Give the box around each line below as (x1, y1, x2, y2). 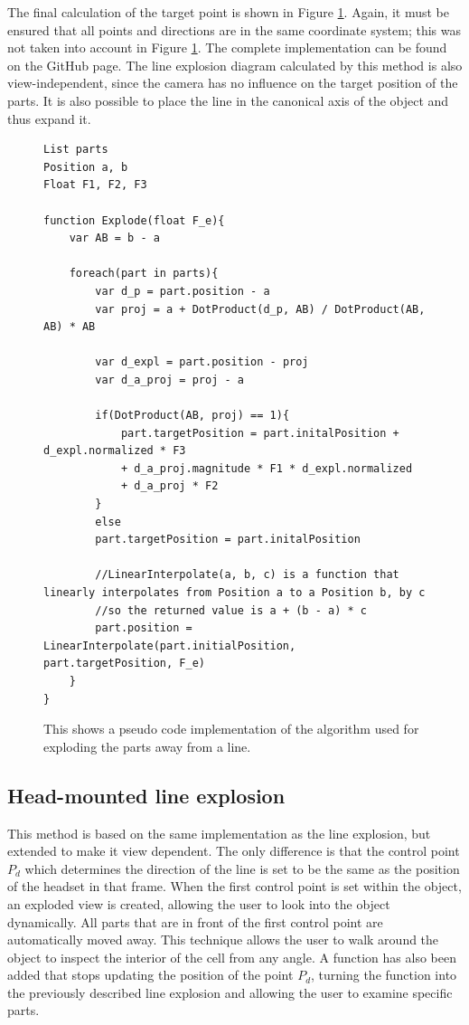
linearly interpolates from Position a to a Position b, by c (43, 586, 426, 599)
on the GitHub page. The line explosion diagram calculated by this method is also (7, 55, 463, 74)
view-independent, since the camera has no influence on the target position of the (7, 73, 458, 92)
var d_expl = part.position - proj (95, 356, 309, 369)
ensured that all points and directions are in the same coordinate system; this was (7, 20, 462, 39)
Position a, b (43, 160, 128, 174)
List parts (43, 143, 108, 157)
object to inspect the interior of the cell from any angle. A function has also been (7, 947, 456, 966)
